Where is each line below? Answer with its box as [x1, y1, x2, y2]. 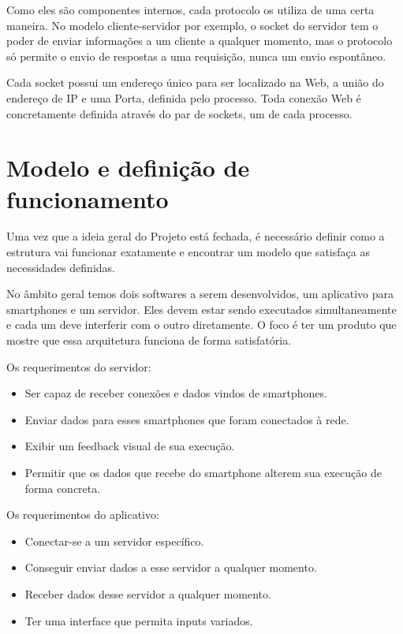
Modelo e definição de [6, 151, 250, 184]
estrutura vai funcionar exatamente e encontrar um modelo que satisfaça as [6, 244, 370, 260]
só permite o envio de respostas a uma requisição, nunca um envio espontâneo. [6, 47, 386, 64]
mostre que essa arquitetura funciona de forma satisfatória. [6, 332, 292, 349]
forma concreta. [24, 479, 101, 496]
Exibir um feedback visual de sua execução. [24, 438, 235, 454]
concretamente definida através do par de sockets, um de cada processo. [6, 105, 353, 121]
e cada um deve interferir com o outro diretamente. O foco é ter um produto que [6, 316, 397, 333]
